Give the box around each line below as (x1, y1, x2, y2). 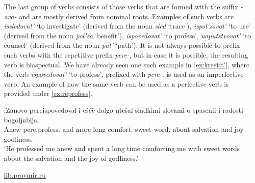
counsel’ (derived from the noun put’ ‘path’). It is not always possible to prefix (4, 40, 240, 50)
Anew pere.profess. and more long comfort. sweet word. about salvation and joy (4, 124, 244, 134)
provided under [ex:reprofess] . (4, 88, 93, 98)
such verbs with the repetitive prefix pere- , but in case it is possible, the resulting (4, 49, 248, 60)
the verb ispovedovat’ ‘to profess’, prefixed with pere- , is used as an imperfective (4, 69, 244, 79)
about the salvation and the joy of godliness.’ (4, 152, 139, 163)
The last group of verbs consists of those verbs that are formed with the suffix (4, 1, 238, 11)
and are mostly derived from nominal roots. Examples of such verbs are (19, 11, 234, 21)
